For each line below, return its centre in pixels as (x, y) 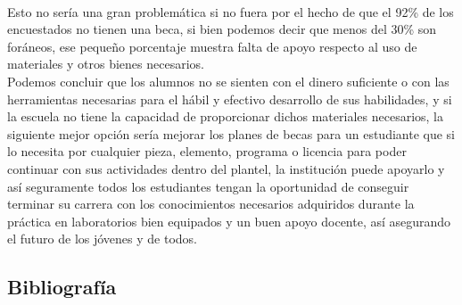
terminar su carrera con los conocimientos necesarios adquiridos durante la (211, 204)
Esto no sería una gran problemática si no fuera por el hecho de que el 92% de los (231, 11)
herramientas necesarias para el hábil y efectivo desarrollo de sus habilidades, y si (230, 99)
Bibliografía (62, 287)
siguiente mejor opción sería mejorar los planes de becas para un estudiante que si (231, 133)
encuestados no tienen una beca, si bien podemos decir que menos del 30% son (222, 29)
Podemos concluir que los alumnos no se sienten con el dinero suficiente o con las (228, 81)
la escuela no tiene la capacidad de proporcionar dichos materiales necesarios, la (225, 116)
